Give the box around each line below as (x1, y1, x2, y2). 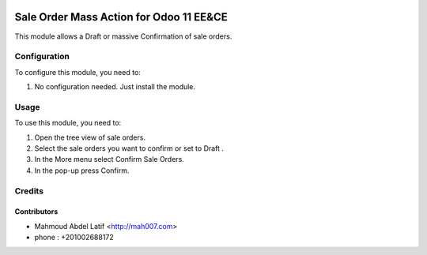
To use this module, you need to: (14, 118, 122, 128)
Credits (14, 186, 43, 197)
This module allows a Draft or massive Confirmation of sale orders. (14, 32, 232, 41)
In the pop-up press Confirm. (34, 166, 130, 175)
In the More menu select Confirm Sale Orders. (34, 155, 185, 164)
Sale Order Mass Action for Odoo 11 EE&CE (14, 10, 229, 24)
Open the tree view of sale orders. (34, 133, 146, 142)
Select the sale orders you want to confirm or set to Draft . (34, 143, 225, 153)
